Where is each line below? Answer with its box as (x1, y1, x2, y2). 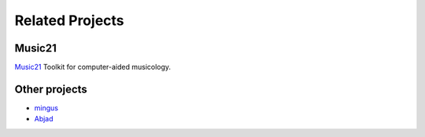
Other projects (14, 82, 88, 96)
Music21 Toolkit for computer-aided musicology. (14, 63, 172, 72)
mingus (34, 103, 59, 113)
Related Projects (14, 12, 125, 29)
